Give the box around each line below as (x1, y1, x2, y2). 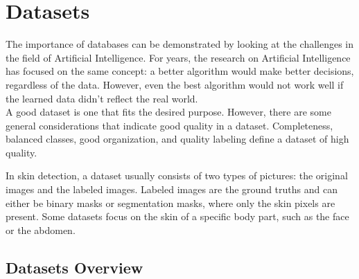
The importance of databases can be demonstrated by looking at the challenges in (6, 37, 354, 51)
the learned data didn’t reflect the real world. (6, 91, 198, 105)
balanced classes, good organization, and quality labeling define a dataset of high (6, 132, 349, 146)
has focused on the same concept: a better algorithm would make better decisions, (6, 64, 354, 78)
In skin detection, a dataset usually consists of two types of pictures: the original (6, 168, 348, 183)
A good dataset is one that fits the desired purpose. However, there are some (6, 105, 331, 119)
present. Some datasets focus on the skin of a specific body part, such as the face (6, 209, 349, 224)
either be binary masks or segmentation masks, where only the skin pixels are (6, 195, 335, 210)
